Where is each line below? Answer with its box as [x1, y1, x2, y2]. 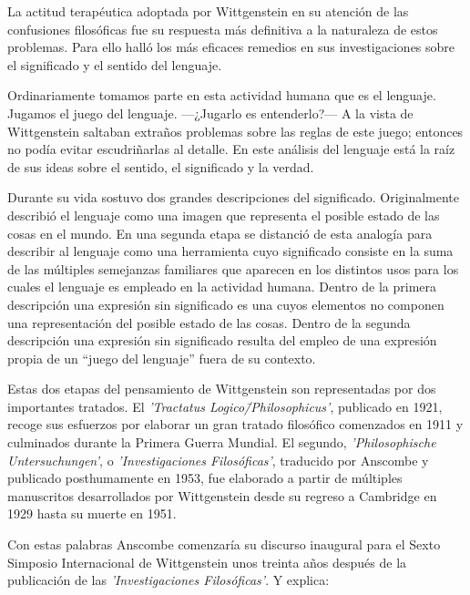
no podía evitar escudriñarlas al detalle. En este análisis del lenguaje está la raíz [7, 139, 455, 159]
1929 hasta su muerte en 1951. [7, 504, 177, 523]
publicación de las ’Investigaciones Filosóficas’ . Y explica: [7, 570, 330, 590]
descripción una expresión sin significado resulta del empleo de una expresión [7, 331, 437, 350]
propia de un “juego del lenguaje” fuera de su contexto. [7, 348, 316, 367]
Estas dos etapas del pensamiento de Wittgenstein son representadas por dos [7, 379, 436, 398]
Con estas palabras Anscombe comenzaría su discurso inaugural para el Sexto [7, 535, 441, 554]
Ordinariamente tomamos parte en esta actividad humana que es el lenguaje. [7, 86, 436, 105]
